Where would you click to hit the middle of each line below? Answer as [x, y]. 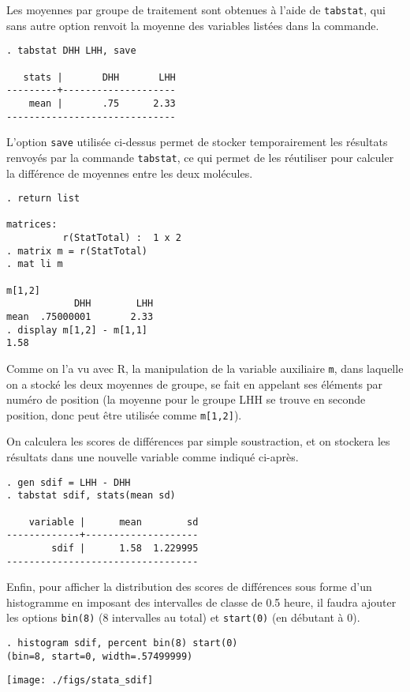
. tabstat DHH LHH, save [71, 51]
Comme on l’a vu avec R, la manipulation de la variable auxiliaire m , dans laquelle [205, 368]
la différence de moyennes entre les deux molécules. [130, 173]
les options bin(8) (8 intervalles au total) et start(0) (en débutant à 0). [183, 617]
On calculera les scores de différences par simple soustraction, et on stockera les [198, 441]
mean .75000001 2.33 [80, 317]
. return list [43, 199]
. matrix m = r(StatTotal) [77, 251]
